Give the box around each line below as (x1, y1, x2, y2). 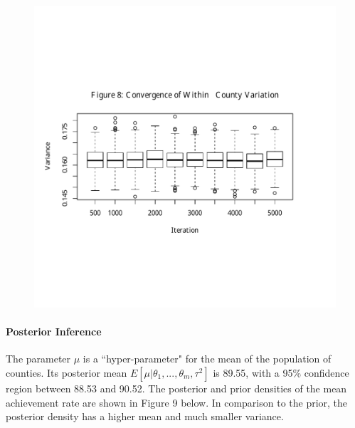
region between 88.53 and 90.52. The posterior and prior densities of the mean (6, 380, 347, 395)
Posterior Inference (6, 324, 102, 339)
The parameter (6, 351, 71, 366)
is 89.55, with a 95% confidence (213, 365, 349, 380)
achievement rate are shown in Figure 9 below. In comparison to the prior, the (6, 395, 348, 409)
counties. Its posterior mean (6, 365, 127, 380)
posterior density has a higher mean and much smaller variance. (6, 409, 284, 424)
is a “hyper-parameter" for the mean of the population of (83, 351, 332, 366)
